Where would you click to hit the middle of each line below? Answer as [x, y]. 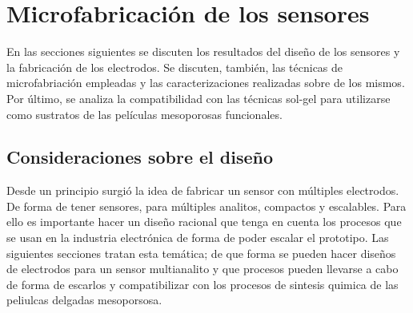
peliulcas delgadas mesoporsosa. [84, 300]
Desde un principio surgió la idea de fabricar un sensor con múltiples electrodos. [203, 190]
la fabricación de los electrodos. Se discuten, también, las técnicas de [175, 67]
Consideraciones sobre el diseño [140, 157]
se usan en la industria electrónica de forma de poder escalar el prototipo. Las [198, 238]
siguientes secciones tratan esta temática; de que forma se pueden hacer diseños [201, 253]
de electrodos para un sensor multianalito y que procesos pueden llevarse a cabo [202, 269]
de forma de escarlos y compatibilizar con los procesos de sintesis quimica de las [202, 284]
